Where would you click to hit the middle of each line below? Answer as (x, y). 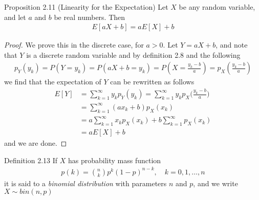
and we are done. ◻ (36, 143)
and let (15, 17)
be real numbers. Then (90, 17)
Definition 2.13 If (31, 160)
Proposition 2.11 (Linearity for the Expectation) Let (86, 7)
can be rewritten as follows (152, 82)
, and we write (215, 183)
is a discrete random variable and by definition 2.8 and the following (133, 54)
